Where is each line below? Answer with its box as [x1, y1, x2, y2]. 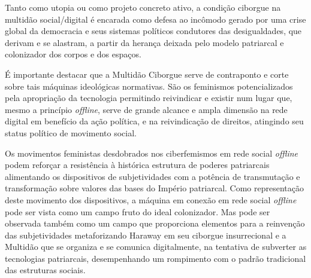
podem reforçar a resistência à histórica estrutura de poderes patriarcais [5, 158, 270, 171]
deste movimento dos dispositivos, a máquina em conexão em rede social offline [5, 193, 297, 206]
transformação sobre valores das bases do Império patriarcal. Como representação [5, 182, 304, 194]
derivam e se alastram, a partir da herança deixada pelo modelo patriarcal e [5, 36, 284, 48]
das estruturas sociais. [5, 264, 86, 276]
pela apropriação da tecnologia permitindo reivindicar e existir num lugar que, [5, 91, 292, 104]
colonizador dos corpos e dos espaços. [5, 48, 141, 60]
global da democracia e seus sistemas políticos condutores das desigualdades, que [5, 25, 302, 37]
